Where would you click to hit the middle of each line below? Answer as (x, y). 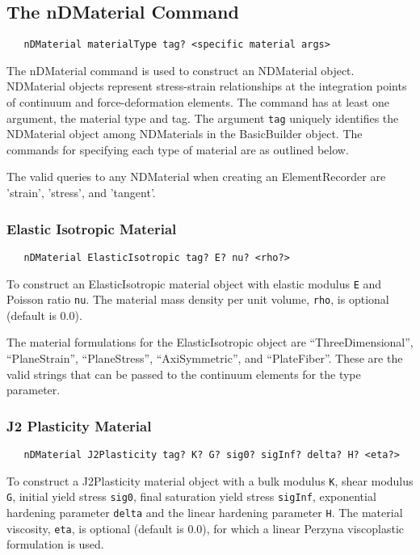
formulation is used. (55, 544)
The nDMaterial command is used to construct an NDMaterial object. (181, 70)
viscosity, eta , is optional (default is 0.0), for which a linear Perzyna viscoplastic (206, 528)
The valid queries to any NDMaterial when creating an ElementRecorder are (196, 177)
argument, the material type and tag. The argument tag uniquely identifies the (203, 118)
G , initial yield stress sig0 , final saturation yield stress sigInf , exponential (191, 496)
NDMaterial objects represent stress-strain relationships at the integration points (207, 86)
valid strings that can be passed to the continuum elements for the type (184, 374)
